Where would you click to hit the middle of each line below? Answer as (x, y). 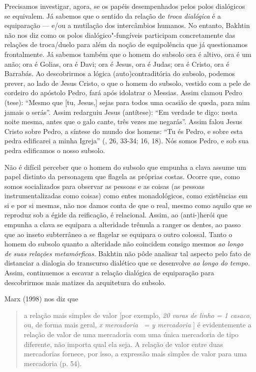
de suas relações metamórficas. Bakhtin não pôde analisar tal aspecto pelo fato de (128, 253)
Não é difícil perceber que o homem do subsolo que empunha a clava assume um (125, 167)
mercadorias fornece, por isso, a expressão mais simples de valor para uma (135, 354)
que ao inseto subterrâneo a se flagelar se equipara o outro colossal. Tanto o (118, 234)
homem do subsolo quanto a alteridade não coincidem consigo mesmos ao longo (124, 244)
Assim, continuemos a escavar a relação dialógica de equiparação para (109, 273)
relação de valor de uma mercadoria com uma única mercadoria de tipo (131, 334)
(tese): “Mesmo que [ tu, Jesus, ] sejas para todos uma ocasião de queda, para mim (127, 102)
